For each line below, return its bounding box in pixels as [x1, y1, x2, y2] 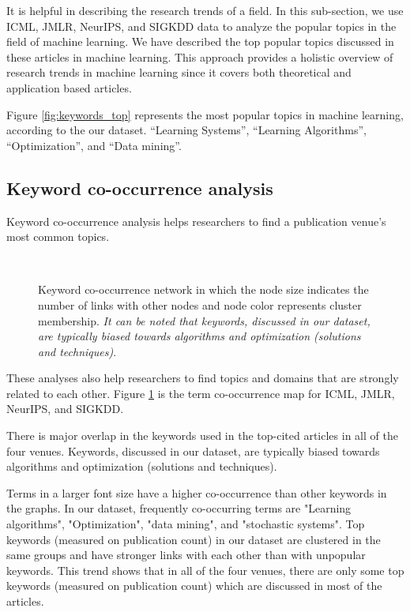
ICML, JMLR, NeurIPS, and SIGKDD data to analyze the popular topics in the [6, 17, 397, 34]
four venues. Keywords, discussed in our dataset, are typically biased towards [6, 442, 380, 459]
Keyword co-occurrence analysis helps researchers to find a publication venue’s [6, 212, 386, 229]
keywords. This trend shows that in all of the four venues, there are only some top [6, 561, 404, 578]
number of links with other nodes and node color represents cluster [38, 296, 362, 313]
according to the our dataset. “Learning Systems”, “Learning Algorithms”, [6, 122, 367, 138]
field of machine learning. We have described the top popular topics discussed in [6, 33, 394, 50]
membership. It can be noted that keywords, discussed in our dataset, [38, 312, 371, 329]
